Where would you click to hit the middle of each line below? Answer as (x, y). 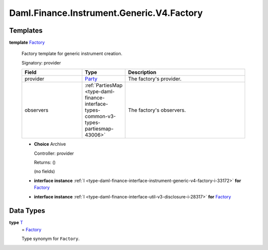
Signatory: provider (41, 62)
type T (16, 223)
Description (142, 72)
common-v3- (100, 117)
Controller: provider (54, 153)
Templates (26, 31)
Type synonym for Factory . (51, 239)
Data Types (27, 211)
